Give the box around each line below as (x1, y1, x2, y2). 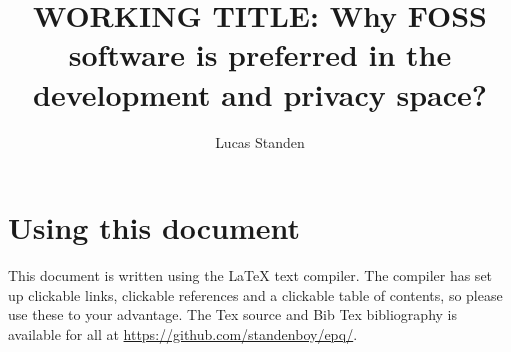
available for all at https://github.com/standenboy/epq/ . (8, 323, 358, 344)
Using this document (8, 207, 301, 248)
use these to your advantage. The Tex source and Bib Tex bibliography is (8, 304, 457, 325)
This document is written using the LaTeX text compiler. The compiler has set (8, 265, 493, 286)
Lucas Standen (215, 131, 305, 152)
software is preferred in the (68, 34, 452, 75)
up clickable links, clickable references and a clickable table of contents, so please (8, 284, 503, 305)
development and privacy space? (33, 73, 487, 114)
